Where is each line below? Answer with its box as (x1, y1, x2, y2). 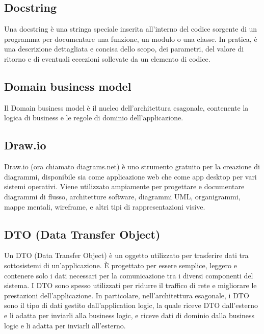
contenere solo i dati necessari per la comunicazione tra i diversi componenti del (4, 270, 253, 280)
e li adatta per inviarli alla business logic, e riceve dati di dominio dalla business (4, 310, 254, 320)
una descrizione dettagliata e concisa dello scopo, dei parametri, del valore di (4, 43, 244, 54)
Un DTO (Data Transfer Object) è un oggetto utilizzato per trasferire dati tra (4, 250, 249, 261)
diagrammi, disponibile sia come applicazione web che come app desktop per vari (4, 171, 257, 182)
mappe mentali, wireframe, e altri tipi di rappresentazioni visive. (4, 201, 205, 212)
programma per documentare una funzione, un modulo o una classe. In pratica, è (4, 33, 257, 44)
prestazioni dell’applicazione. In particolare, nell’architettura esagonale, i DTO (4, 290, 249, 300)
